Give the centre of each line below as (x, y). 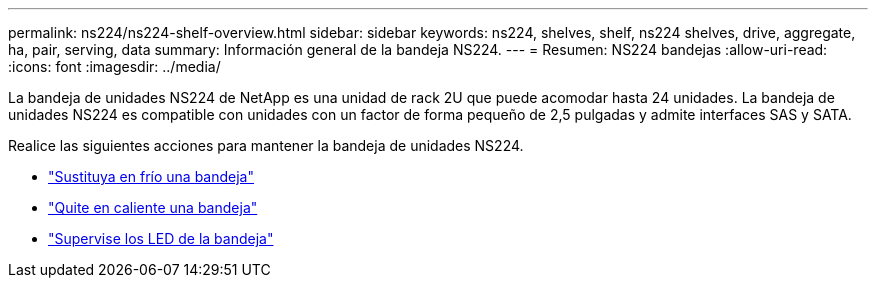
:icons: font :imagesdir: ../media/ (114, 66)
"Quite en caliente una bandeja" (153, 207)
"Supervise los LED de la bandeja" (161, 238)
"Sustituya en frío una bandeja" (151, 176)
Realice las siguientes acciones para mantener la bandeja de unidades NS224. (266, 145)
